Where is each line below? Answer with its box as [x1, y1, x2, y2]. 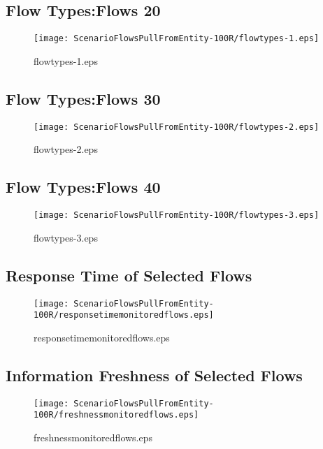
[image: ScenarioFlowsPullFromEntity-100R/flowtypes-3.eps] [34, 210, 320, 221]
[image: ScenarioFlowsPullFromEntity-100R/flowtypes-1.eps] [34, 34, 320, 44]
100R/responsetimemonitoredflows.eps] [34, 310, 214, 321]
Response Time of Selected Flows [6, 264, 252, 286]
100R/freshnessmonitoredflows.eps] [34, 410, 199, 420]
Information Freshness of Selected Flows [6, 364, 303, 385]
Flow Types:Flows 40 [6, 176, 161, 198]
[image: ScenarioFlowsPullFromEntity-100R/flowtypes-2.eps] [34, 122, 320, 132]
